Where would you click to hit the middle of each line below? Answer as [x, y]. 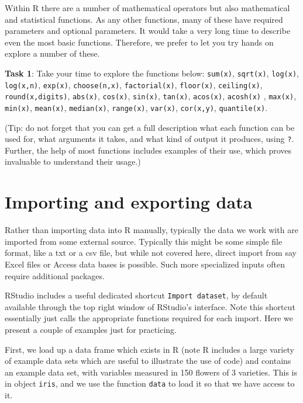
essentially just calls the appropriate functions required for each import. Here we [149, 318]
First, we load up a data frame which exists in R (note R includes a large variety [149, 349]
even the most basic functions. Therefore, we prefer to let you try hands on [139, 42]
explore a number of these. [52, 53]
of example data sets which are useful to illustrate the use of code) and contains [148, 361]
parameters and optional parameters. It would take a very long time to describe [148, 31]
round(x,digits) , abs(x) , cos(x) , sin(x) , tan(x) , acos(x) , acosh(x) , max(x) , [151, 96]
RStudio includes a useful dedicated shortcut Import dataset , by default [136, 295]
